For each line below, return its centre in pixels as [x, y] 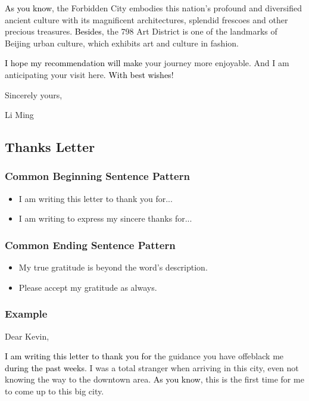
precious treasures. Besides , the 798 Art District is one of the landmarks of [141, 31]
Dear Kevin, [27, 336]
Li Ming [19, 115]
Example [26, 314]
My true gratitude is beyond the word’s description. [113, 267]
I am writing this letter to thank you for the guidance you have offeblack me [144, 356]
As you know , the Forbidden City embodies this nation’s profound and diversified [153, 8]
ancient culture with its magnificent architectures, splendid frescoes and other [146, 19]
